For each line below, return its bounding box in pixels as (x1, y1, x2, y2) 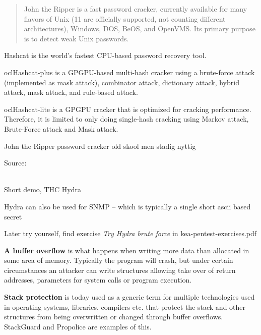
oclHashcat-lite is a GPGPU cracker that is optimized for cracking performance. (4, 103, 251, 114)
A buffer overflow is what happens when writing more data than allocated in (4, 245, 249, 255)
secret (4, 211, 22, 221)
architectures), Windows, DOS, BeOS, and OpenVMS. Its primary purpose (24, 23, 255, 34)
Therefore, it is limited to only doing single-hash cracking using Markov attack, (4, 114, 249, 124)
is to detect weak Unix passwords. (24, 33, 129, 43)
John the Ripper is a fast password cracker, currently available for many (24, 4, 247, 14)
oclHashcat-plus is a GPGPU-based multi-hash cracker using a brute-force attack (4, 67, 255, 77)
